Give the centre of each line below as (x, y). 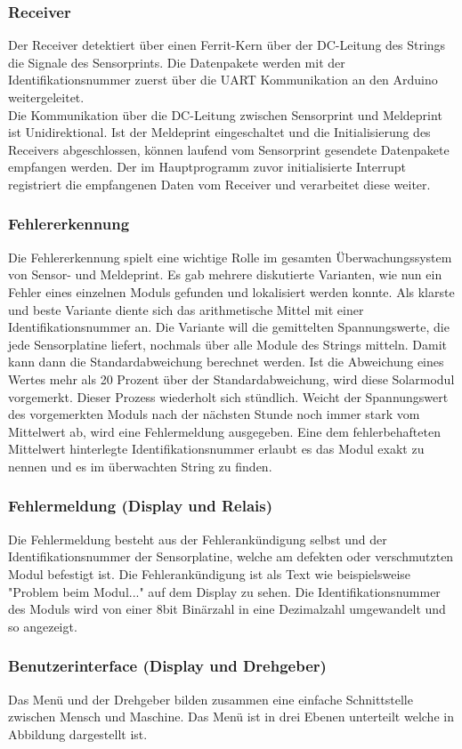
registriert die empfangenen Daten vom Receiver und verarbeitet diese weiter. (219, 184)
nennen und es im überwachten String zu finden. (140, 466)
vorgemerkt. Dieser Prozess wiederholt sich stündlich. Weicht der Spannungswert (228, 396)
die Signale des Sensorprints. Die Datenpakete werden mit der (177, 62)
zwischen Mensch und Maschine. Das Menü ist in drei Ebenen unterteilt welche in (231, 717)
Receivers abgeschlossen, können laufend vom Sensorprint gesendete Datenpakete (229, 149)
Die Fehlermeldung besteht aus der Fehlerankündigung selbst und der (198, 539)
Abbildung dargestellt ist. (78, 733)
